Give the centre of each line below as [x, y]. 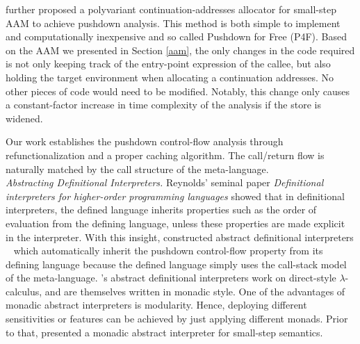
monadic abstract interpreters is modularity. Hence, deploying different [156, 305]
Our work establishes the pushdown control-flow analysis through [145, 141]
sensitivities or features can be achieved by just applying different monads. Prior [177, 319]
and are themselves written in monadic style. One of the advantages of [195, 291]
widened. [24, 118]
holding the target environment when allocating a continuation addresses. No [170, 77]
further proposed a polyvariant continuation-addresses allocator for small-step [171, 9]
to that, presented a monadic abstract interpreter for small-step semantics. [164, 332]
